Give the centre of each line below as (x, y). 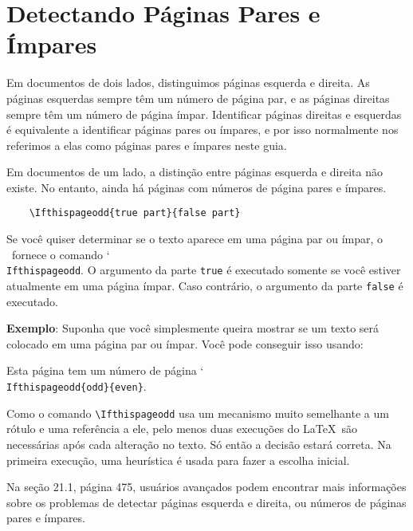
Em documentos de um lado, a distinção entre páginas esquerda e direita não (195, 172)
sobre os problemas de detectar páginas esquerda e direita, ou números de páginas (206, 502)
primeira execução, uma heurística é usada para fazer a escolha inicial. (178, 460)
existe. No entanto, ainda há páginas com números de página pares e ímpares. (197, 187)
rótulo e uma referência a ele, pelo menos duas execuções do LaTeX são (182, 429)
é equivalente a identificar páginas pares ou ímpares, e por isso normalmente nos (203, 130)
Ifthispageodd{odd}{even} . (77, 386)
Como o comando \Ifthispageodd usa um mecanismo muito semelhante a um (198, 413)
